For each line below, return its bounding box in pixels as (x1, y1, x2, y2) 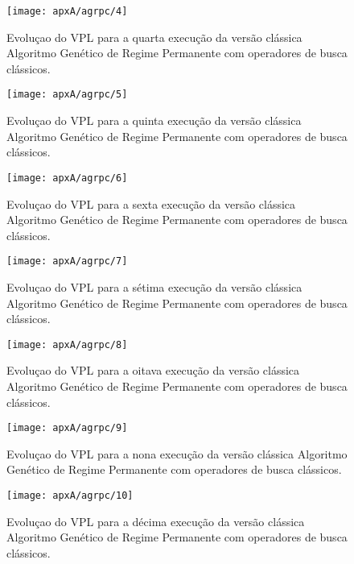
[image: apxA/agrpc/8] (6, 338, 128, 350)
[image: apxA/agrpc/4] (6, 6, 128, 17)
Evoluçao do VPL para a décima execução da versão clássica (6, 512, 305, 529)
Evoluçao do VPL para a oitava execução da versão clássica (6, 362, 300, 379)
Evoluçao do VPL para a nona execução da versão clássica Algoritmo (6, 445, 348, 462)
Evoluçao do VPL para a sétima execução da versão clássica (6, 278, 303, 295)
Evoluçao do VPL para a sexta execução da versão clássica (6, 195, 296, 212)
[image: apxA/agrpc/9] (6, 422, 128, 434)
